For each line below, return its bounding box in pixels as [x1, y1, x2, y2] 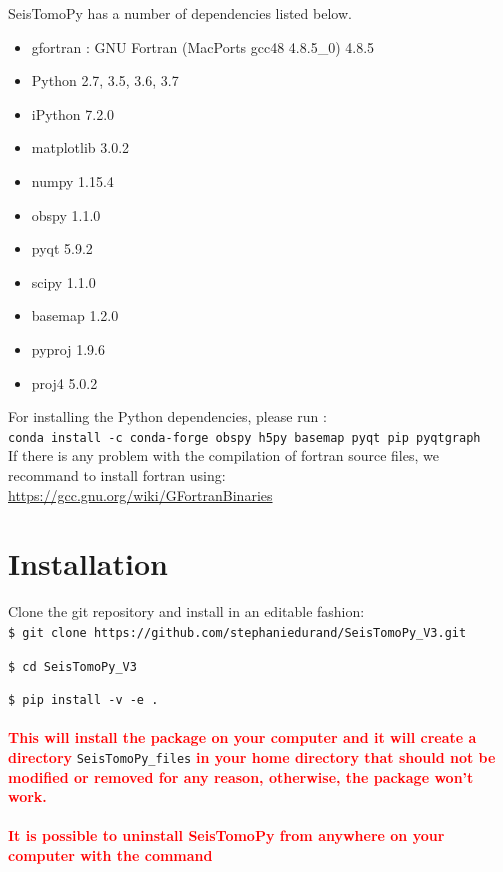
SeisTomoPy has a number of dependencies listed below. [8, 3, 352, 23]
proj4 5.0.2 [31, 372, 98, 393]
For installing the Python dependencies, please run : [8, 406, 327, 427]
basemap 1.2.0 [31, 305, 119, 326]
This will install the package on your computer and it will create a [8, 727, 477, 748]
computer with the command [8, 845, 213, 866]
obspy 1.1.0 [31, 204, 101, 225]
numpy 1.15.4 [31, 170, 114, 191]
